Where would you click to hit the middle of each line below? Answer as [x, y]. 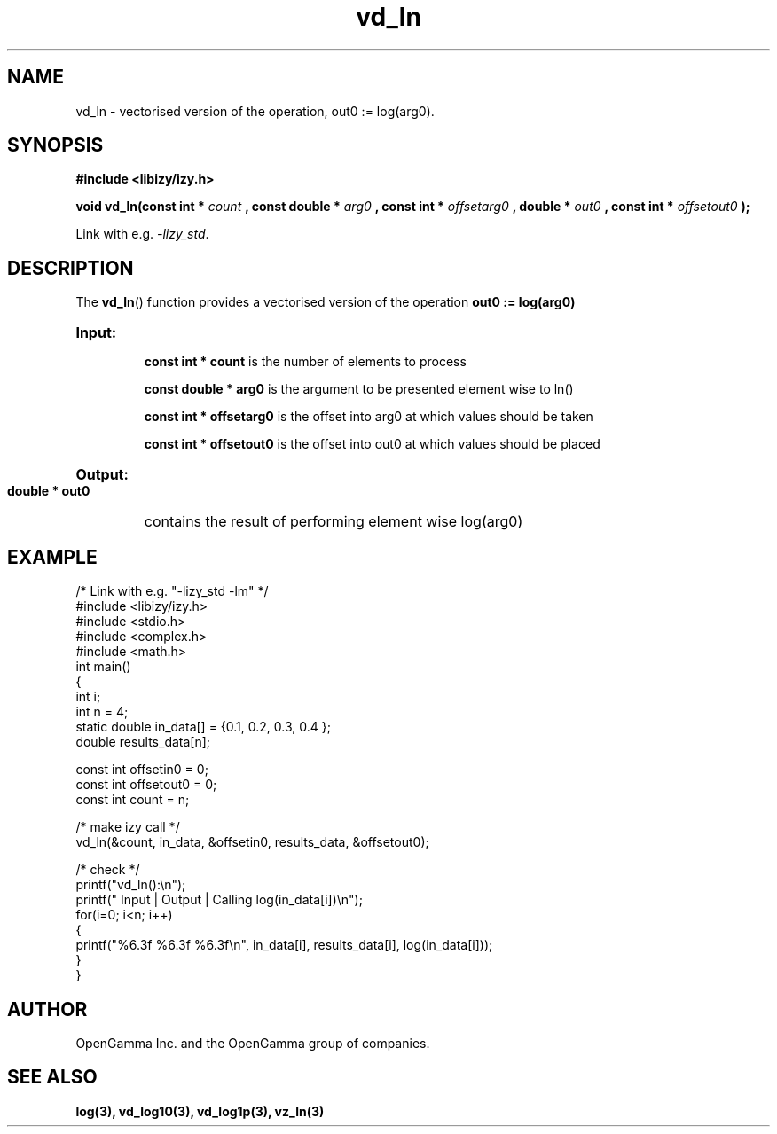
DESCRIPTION [71, 268]
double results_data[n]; [143, 742]
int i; [88, 697]
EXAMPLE [52, 557]
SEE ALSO [52, 1077]
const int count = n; [133, 800]
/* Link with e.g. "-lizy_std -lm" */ [172, 591]
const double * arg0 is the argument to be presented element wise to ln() [359, 389]
